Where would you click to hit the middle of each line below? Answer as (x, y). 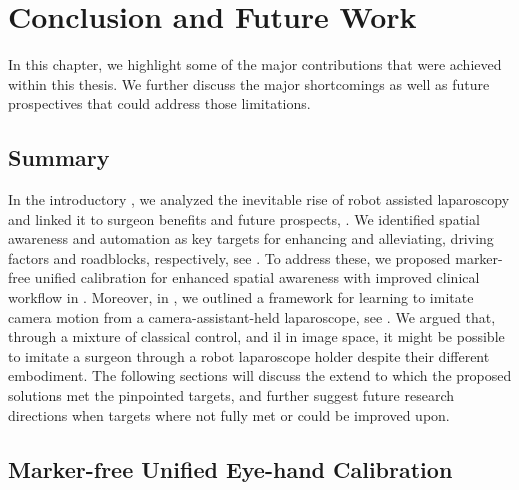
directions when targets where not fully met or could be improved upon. (229, 414)
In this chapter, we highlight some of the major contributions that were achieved (255, 64)
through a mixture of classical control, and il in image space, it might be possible (256, 336)
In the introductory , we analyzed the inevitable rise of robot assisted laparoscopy (259, 199)
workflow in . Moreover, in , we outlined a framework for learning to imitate (241, 297)
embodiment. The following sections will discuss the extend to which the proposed (260, 375)
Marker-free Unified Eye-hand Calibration (230, 468)
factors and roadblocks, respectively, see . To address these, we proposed (229, 257)
